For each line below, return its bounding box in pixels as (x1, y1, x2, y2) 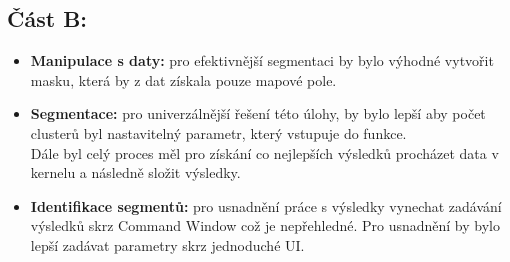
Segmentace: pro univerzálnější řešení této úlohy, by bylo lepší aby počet (30, 103, 486, 124)
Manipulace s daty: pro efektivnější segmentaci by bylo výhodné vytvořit (30, 50, 494, 71)
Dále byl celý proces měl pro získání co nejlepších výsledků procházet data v (30, 142, 499, 163)
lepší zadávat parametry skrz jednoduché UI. (30, 234, 305, 255)
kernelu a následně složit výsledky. (30, 162, 241, 183)
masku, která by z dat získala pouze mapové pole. (30, 69, 337, 90)
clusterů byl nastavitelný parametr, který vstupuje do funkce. (30, 122, 407, 143)
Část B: (7, 3, 88, 34)
